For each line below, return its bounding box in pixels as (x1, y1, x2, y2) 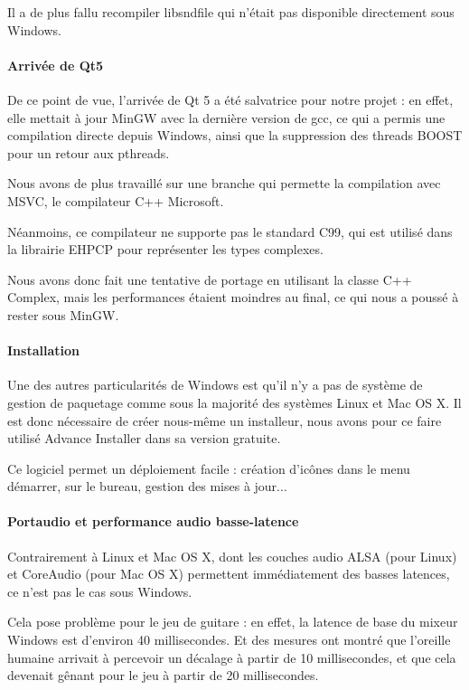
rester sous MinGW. (7, 305, 119, 324)
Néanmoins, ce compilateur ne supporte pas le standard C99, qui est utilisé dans (7, 222, 453, 241)
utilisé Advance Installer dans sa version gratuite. (7, 429, 281, 448)
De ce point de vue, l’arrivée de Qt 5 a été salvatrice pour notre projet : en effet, (7, 90, 454, 109)
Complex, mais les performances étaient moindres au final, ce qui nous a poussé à (7, 288, 459, 307)
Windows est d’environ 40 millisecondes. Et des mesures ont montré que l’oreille (7, 630, 451, 649)
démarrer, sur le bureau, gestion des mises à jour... (7, 477, 287, 496)
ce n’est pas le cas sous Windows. (7, 581, 192, 600)
